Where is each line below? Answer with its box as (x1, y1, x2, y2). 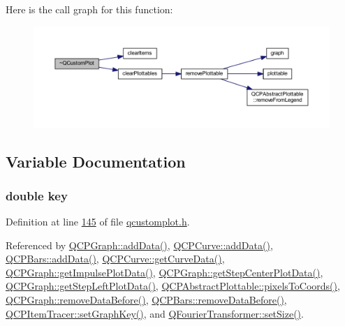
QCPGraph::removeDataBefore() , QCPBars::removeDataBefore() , (6, 292, 287, 307)
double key (6, 186, 68, 204)
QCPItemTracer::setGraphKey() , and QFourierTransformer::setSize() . (6, 306, 304, 320)
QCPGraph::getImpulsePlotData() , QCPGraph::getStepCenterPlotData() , (6, 265, 323, 279)
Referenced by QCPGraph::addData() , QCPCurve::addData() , (6, 237, 273, 252)
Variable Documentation (6, 150, 186, 172)
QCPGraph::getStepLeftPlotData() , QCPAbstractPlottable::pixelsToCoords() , (6, 279, 340, 293)
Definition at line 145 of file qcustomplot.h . (6, 214, 190, 229)
